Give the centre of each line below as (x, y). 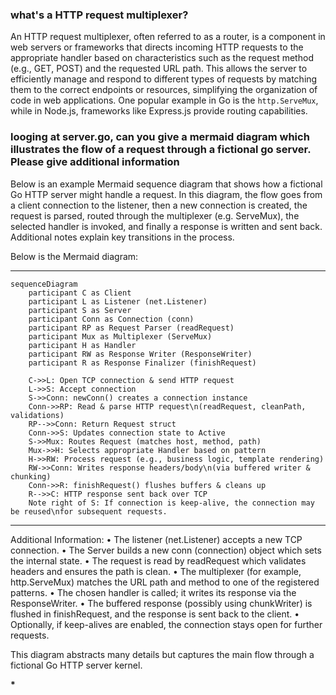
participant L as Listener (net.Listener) (118, 301)
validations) (37, 415)
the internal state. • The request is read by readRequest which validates (158, 560)
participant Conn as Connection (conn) (111, 319)
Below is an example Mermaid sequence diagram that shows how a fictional (166, 184)
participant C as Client (80, 293)
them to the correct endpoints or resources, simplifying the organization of (164, 90)
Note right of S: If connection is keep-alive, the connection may (171, 503)
